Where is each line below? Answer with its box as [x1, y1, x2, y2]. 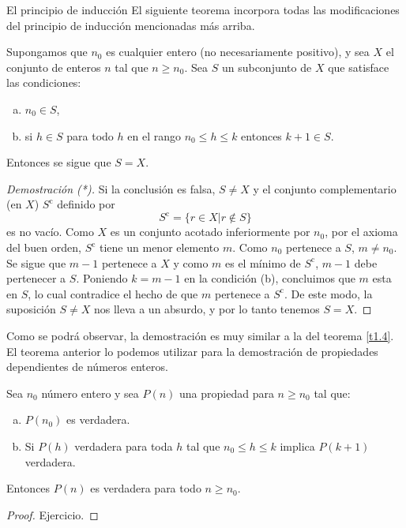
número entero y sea [41, 384, 139, 401]
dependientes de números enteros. [6, 358, 168, 375]
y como [173, 254, 209, 271]
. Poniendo [76, 270, 128, 286]
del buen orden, [6, 239, 81, 256]
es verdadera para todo [90, 480, 201, 496]
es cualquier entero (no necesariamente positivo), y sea [106, 43, 370, 60]
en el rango [127, 127, 181, 144]
